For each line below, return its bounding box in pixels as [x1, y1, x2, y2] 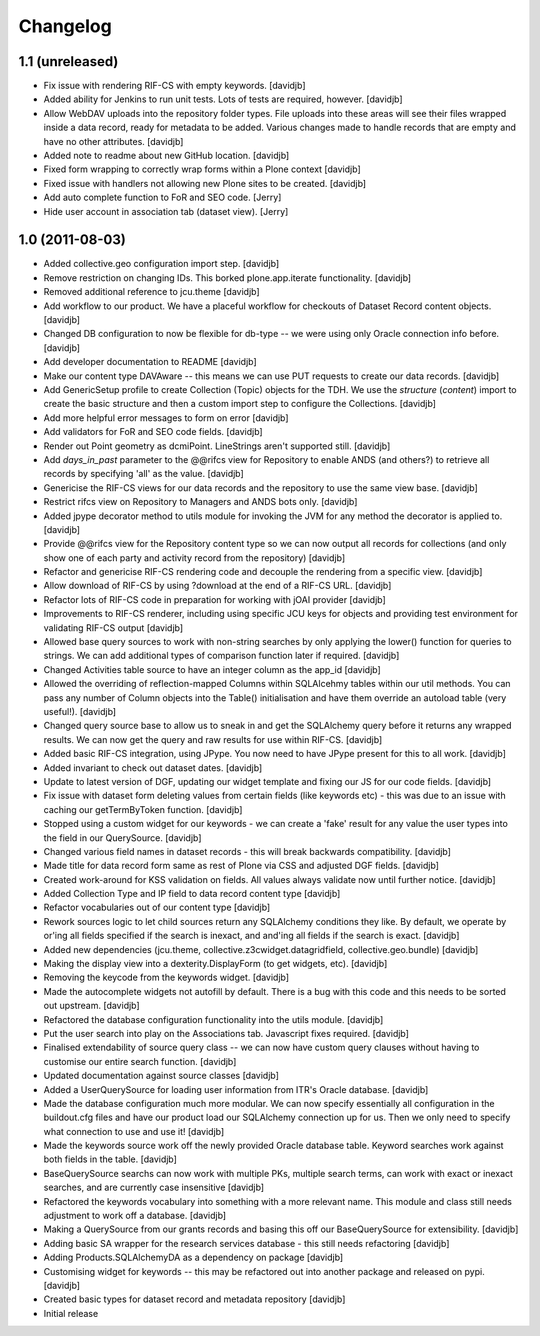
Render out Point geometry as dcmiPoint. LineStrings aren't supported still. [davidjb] [43, 440, 391, 452]
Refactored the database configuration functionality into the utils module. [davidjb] [43, 1013, 384, 1025]
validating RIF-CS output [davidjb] [43, 621, 184, 634]
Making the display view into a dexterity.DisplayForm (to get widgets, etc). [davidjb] [43, 958, 388, 970]
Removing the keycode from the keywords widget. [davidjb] [43, 971, 290, 984]
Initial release [43, 1307, 99, 1319]
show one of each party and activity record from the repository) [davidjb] [43, 551, 345, 564]
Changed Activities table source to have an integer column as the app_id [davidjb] [43, 663, 382, 675]
